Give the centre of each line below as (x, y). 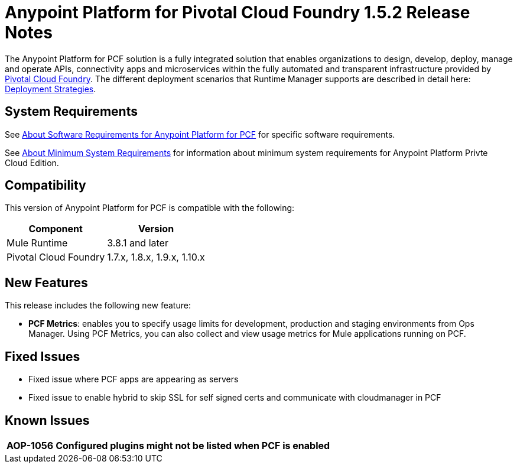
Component (56, 229)
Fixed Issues (43, 356)
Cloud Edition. (32, 162)
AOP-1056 (30, 445)
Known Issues (47, 420)
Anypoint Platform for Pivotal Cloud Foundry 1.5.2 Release (238, 12)
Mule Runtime (37, 243)
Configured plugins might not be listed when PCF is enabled (193, 445)
